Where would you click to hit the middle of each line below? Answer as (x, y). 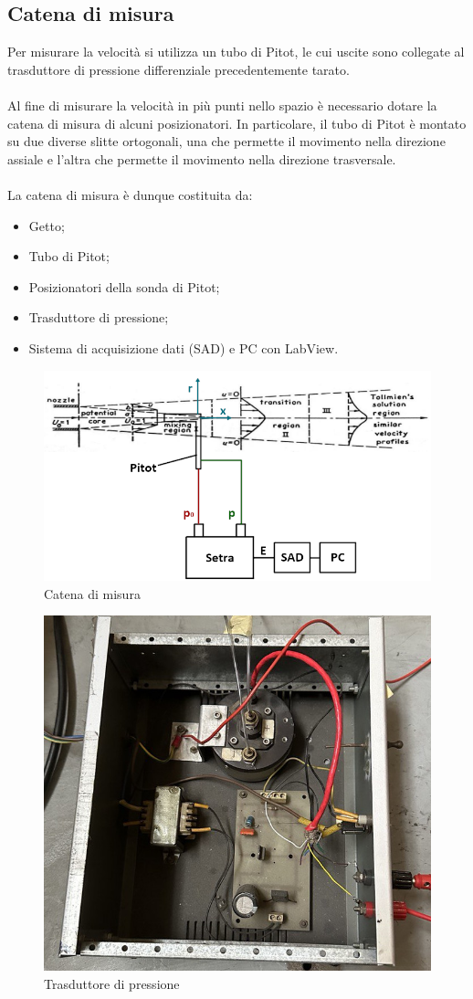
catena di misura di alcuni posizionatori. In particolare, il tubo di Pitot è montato (237, 123)
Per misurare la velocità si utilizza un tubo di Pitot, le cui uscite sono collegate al (236, 52)
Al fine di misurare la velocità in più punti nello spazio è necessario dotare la (222, 105)
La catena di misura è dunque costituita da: (130, 194)
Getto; (47, 225)
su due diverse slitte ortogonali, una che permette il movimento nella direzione (226, 141)
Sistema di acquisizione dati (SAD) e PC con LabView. (184, 347)
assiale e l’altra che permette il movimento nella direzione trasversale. (202, 158)
